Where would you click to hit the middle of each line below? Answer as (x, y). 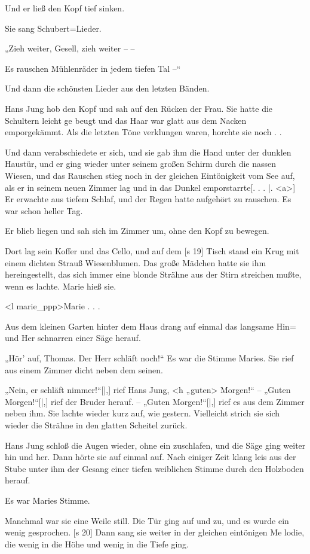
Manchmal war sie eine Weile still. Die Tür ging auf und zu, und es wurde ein (147, 520)
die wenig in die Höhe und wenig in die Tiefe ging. (97, 544)
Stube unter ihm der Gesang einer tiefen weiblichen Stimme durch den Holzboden (154, 468)
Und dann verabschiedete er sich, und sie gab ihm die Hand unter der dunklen (148, 152)
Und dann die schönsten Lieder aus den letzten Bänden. (107, 88)
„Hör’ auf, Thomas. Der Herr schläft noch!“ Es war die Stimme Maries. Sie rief (149, 358)
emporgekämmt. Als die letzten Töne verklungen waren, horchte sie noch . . (143, 132)
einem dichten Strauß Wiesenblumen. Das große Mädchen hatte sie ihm (136, 262)
